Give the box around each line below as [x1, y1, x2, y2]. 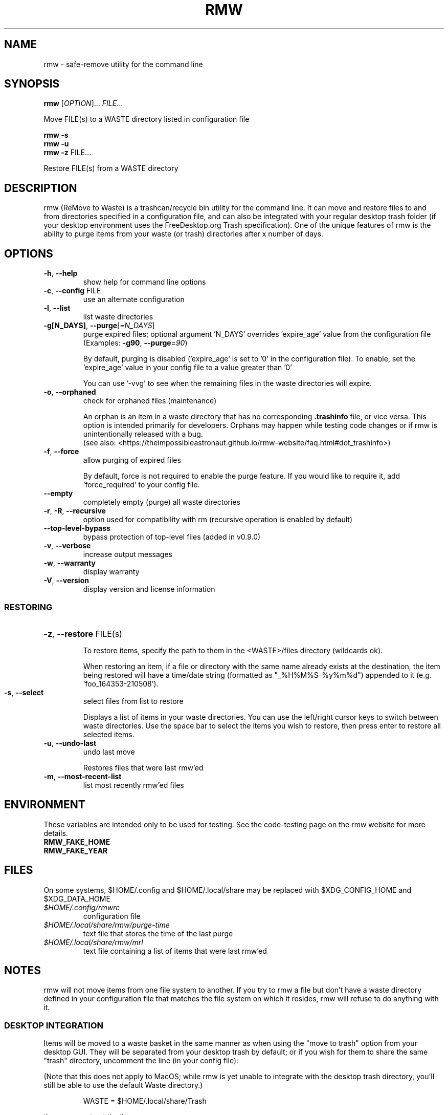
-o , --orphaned [43, 388, 96, 397]
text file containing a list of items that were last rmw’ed [83, 946, 267, 955]
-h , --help [43, 269, 78, 278]
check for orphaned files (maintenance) [83, 396, 217, 405]
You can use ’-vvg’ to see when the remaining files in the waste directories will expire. [83, 379, 372, 388]
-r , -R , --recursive [43, 506, 106, 516]
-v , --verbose [43, 541, 91, 550]
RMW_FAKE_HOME [43, 837, 110, 846]
